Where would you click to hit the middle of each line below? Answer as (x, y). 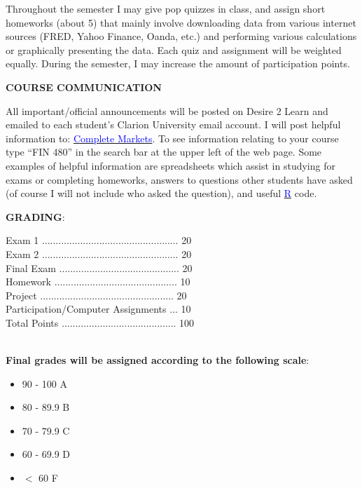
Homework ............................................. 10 (98, 282)
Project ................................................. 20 (96, 295)
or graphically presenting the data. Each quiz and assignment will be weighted (174, 49)
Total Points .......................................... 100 (100, 322)
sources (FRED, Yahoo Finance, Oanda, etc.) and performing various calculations (181, 36)
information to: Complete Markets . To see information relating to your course (172, 138)
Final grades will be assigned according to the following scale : (158, 360)
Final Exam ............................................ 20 (99, 267)
